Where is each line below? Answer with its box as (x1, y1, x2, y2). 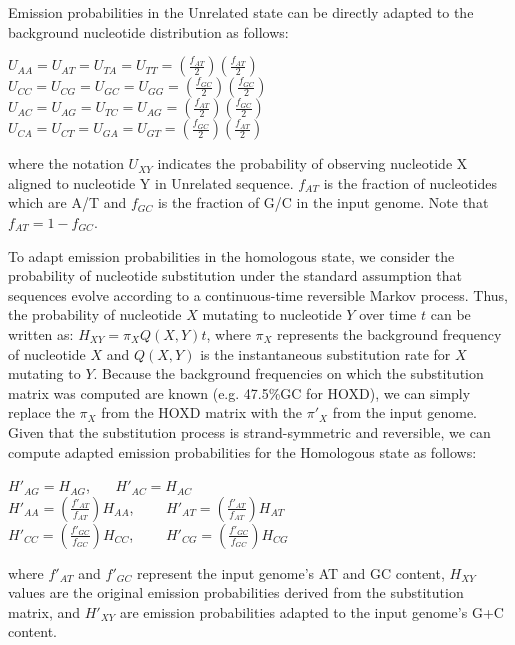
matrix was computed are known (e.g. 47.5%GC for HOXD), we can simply (8, 382, 471, 403)
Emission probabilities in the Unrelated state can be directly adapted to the (8, 2, 474, 22)
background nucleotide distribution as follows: (8, 21, 289, 42)
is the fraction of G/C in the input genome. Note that (157, 192, 489, 213)
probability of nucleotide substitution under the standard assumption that (8, 265, 463, 286)
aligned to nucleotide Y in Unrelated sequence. (8, 172, 294, 193)
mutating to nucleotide (202, 304, 342, 325)
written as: (8, 323, 74, 344)
